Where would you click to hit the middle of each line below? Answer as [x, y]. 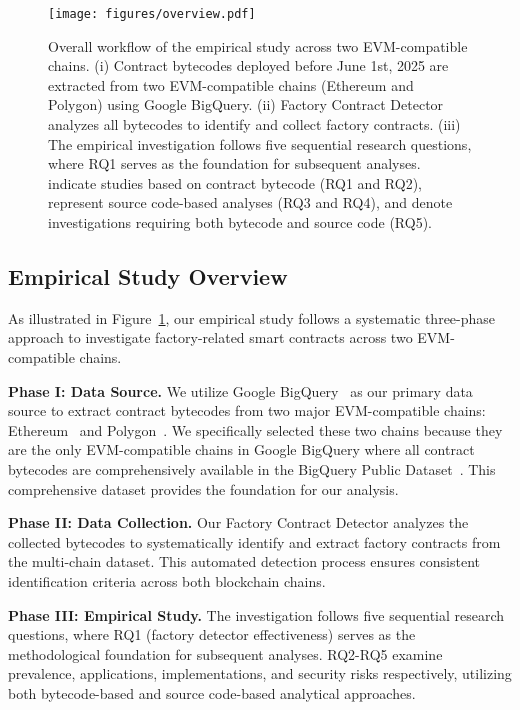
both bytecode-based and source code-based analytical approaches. [212, 692]
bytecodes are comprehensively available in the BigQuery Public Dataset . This [252, 468]
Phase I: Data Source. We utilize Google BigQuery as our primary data [240, 390]
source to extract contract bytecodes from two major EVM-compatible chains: [247, 410]
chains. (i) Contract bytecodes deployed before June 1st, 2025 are [248, 65]
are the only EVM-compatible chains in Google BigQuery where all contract [241, 449]
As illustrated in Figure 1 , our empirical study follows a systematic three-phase [252, 317]
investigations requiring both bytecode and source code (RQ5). [240, 222]
